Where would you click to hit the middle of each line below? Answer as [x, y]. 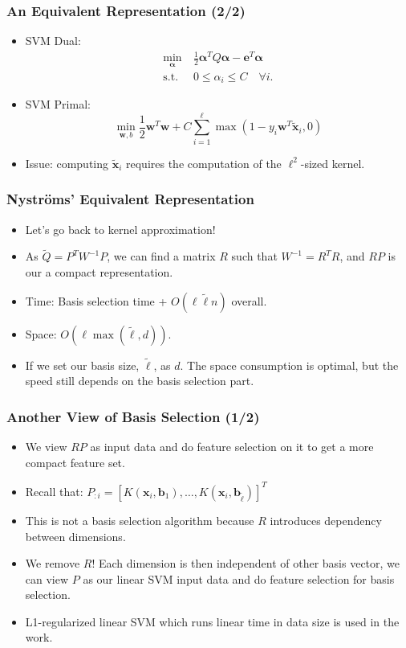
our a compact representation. [99, 272]
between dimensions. [75, 536]
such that [254, 256]
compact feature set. [75, 462]
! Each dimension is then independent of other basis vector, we [246, 563]
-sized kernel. [333, 163]
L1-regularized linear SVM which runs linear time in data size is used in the [212, 621]
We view [46, 447]
